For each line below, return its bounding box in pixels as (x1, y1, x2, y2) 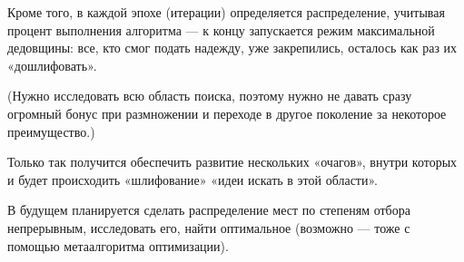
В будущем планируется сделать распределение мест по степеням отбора (7, 200, 410, 219)
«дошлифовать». (7, 55, 97, 74)
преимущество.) (7, 121, 95, 141)
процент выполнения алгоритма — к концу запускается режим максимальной (7, 20, 435, 39)
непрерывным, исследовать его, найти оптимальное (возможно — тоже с (7, 218, 410, 237)
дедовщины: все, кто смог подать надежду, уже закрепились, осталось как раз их (7, 38, 458, 57)
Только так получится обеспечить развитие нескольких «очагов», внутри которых (7, 152, 458, 171)
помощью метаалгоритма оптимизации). (7, 236, 229, 255)
